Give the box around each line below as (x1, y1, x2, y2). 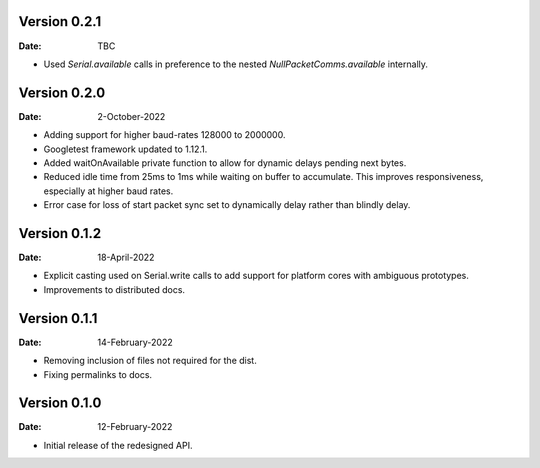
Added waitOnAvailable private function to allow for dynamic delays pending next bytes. (43, 156, 407, 169)
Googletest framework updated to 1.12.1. (43, 143, 208, 155)
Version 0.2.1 (18, 13, 102, 30)
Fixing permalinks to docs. (43, 368, 153, 380)
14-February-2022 (97, 336, 174, 348)
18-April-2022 (97, 251, 155, 264)
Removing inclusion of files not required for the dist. (43, 355, 257, 367)
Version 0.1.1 (18, 310, 98, 327)
